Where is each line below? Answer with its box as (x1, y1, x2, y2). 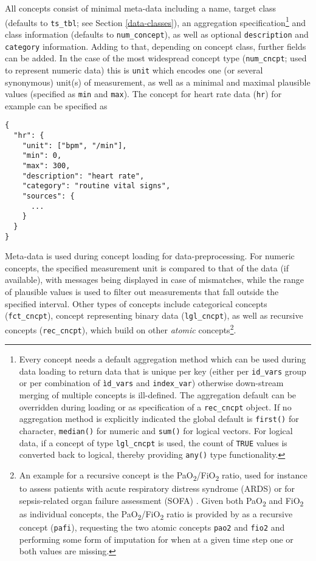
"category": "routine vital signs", (22, 182, 171, 191)
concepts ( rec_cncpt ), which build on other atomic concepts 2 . (5, 321, 236, 336)
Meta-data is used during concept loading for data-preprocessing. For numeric (5, 250, 295, 262)
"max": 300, (22, 161, 70, 170)
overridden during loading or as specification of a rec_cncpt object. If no (19, 400, 292, 413)
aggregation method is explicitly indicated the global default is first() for (19, 412, 299, 425)
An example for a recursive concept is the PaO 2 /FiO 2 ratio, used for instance (19, 468, 307, 483)
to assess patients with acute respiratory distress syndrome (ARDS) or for (19, 482, 295, 495)
